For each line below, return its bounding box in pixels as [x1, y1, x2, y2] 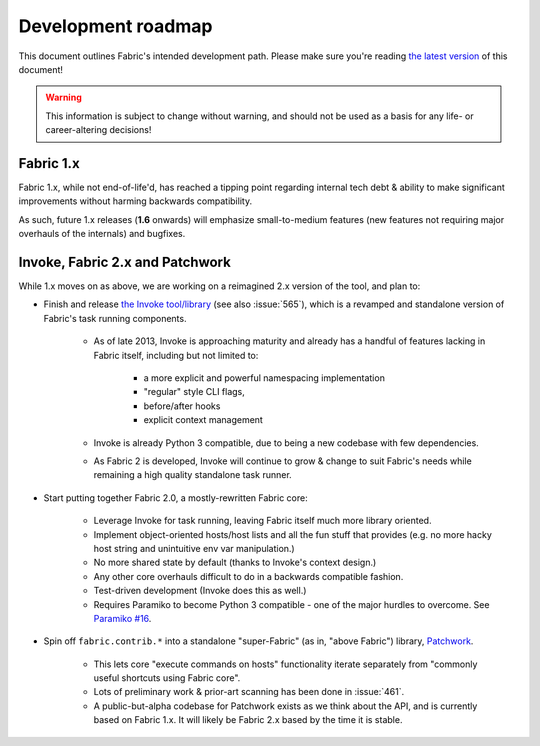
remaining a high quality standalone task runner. [93, 469, 292, 481]
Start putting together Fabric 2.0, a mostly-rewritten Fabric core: [43, 491, 309, 504]
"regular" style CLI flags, [143, 386, 245, 398]
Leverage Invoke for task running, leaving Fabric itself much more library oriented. [93, 515, 432, 527]
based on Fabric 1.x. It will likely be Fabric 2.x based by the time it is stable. [93, 714, 403, 726]
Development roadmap [18, 15, 213, 37]
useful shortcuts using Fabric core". [93, 672, 241, 684]
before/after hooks [143, 400, 221, 412]
